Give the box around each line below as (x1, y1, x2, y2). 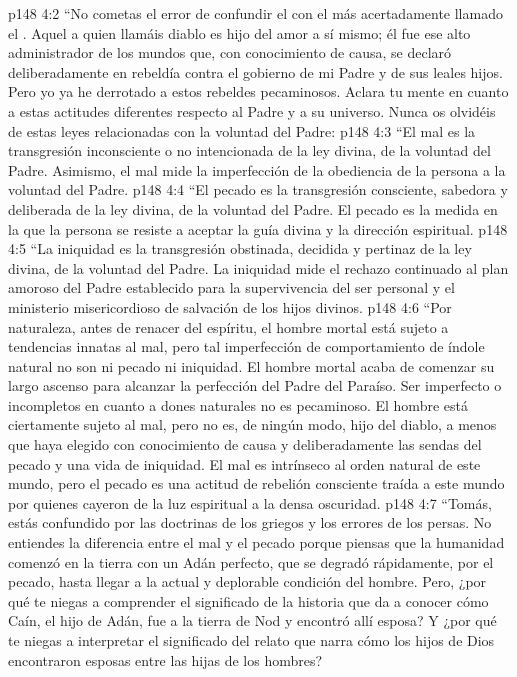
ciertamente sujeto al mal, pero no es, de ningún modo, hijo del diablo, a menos (8, 414, 497, 435)
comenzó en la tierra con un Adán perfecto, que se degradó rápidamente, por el (8, 551, 494, 572)
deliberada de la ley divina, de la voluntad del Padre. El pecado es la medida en (8, 198, 498, 219)
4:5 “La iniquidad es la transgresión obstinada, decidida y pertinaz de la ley (8, 238, 472, 259)
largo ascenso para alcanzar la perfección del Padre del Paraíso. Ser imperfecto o (8, 375, 502, 396)
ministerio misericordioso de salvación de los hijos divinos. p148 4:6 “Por (8, 296, 452, 317)
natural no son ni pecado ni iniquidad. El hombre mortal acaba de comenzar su (8, 355, 495, 376)
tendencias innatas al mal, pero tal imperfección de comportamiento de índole (8, 336, 485, 357)
